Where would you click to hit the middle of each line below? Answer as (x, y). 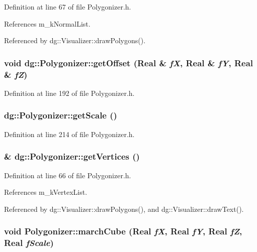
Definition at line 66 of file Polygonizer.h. (68, 175)
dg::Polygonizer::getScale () (61, 115)
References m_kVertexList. (46, 192)
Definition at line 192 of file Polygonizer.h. (69, 93)
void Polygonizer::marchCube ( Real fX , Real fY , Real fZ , (123, 231)
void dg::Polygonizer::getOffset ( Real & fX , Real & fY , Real (129, 62)
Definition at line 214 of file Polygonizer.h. (69, 134)
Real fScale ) (29, 243)
